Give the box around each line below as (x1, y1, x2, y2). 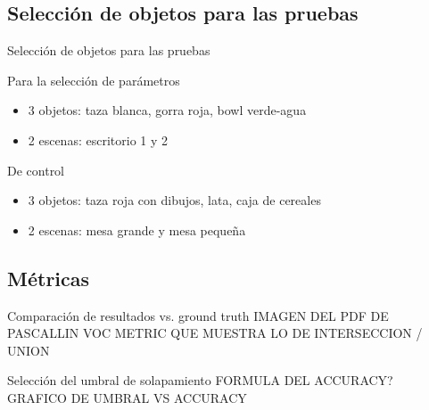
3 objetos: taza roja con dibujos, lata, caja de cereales (28, 191, 321, 209)
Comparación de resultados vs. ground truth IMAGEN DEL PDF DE (7, 306, 389, 324)
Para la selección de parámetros (7, 70, 180, 89)
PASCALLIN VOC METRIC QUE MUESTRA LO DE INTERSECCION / (7, 324, 423, 342)
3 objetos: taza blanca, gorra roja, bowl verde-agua (28, 101, 307, 119)
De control (7, 160, 65, 179)
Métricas (7, 264, 90, 291)
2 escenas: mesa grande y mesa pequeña (28, 220, 246, 239)
